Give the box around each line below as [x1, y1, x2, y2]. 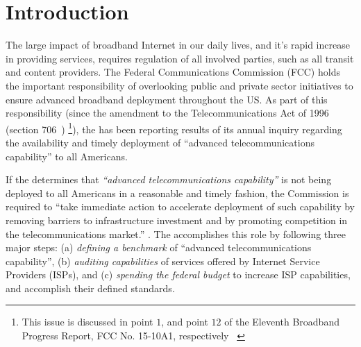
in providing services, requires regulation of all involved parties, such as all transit [6, 51, 354, 65]
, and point [161, 314, 208, 329]
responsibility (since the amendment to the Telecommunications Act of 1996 [6, 105, 329, 120]
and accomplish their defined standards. [6, 280, 175, 295]
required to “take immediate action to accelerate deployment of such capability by [6, 199, 355, 214]
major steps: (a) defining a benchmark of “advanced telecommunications [6, 240, 312, 255]
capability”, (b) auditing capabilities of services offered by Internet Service [6, 253, 320, 268]
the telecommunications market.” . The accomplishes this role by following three [6, 226, 346, 241]
